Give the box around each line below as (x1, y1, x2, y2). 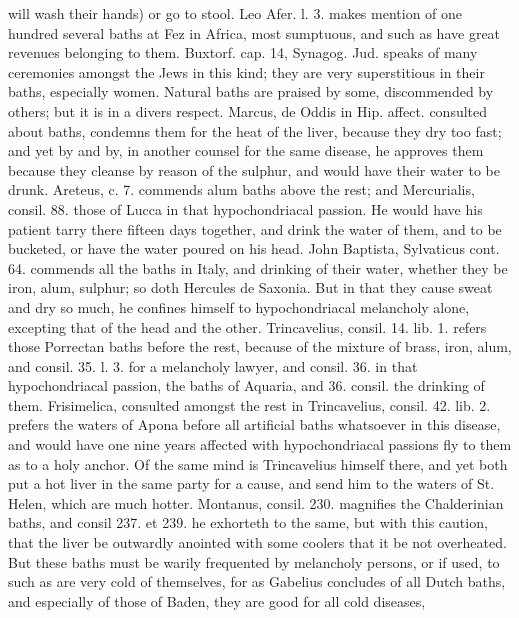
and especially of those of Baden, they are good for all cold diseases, (8, 590, 426, 611)
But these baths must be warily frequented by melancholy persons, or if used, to (8, 551, 500, 572)
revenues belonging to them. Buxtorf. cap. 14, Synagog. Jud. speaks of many (8, 42, 478, 63)
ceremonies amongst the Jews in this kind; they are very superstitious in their (8, 61, 485, 82)
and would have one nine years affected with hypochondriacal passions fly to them (8, 434, 512, 455)
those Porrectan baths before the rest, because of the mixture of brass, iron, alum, (8, 336, 512, 357)
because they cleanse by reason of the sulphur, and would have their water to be (8, 159, 500, 180)
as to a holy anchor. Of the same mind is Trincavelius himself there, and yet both (8, 453, 508, 474)
